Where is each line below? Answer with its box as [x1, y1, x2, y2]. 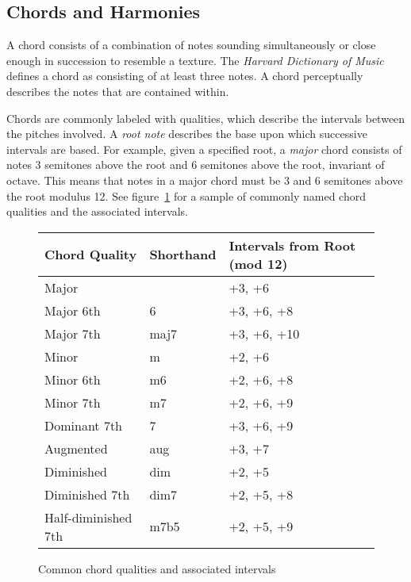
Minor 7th [44, 392, 101, 412]
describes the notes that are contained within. [6, 82, 229, 99]
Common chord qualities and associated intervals [38, 560, 276, 576]
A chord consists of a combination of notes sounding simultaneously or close [6, 36, 376, 53]
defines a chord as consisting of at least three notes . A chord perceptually [6, 67, 363, 84]
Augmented [44, 438, 108, 458]
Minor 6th [44, 369, 101, 389]
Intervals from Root [229, 235, 356, 255]
